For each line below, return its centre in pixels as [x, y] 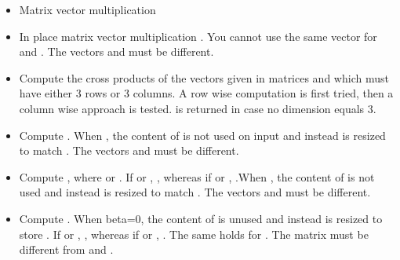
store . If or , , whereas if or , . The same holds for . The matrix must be [194, 234]
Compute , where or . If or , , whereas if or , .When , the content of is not [197, 176]
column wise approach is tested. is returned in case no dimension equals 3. [198, 108]
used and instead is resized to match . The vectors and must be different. [195, 192]
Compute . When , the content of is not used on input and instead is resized [202, 135]
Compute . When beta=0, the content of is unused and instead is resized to [201, 218]
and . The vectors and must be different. [116, 51]
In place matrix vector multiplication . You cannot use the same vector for [198, 36]
